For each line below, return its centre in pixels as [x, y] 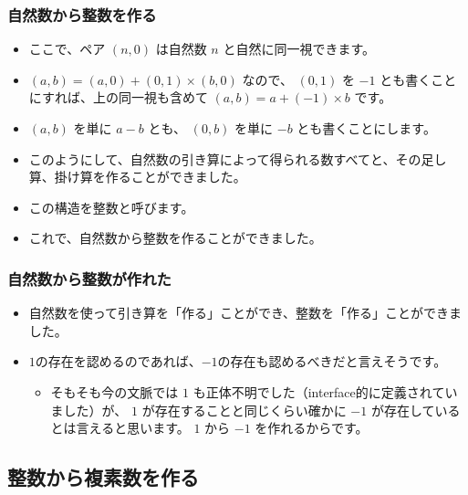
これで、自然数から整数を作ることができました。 [175, 238]
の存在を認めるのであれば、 [118, 361]
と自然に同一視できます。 [299, 49]
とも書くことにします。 [366, 128]
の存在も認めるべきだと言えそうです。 [332, 361]
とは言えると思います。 [120, 428]
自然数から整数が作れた [89, 278]
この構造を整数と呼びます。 [111, 207]
